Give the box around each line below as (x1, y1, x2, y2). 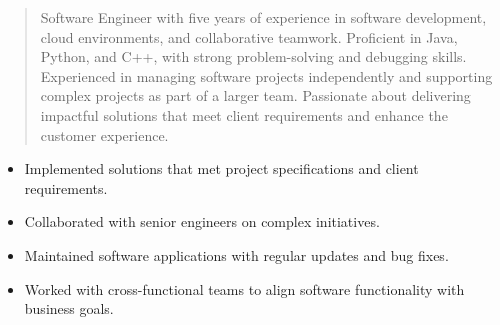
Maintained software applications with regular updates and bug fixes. (24, 244, 449, 265)
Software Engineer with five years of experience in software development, (40, 7, 487, 27)
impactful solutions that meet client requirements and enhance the (40, 104, 448, 125)
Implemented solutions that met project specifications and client (24, 158, 419, 179)
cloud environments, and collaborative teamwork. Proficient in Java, (40, 26, 458, 47)
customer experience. (40, 124, 169, 145)
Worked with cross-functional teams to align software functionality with (24, 278, 465, 299)
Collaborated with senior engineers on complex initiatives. (24, 211, 380, 232)
